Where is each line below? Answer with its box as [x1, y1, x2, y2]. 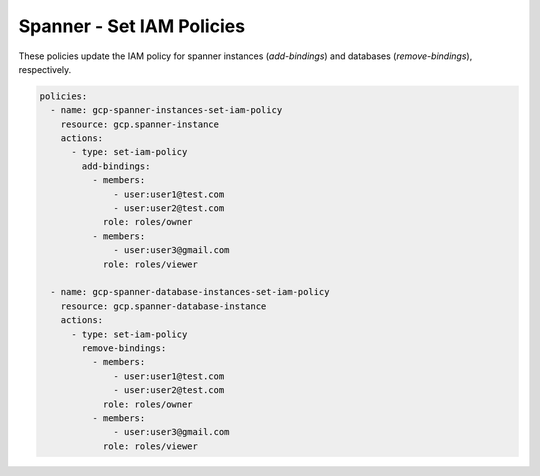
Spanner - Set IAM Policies [18, 15, 245, 37]
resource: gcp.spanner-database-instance [60, 300, 267, 312]
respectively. [18, 63, 72, 75]
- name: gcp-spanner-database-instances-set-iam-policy [50, 286, 330, 298]
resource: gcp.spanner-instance [60, 118, 220, 130]
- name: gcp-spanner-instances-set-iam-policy [50, 105, 283, 116]
